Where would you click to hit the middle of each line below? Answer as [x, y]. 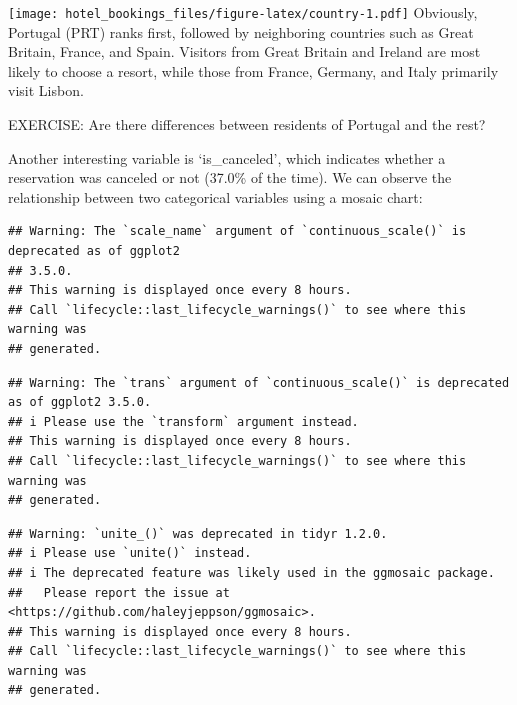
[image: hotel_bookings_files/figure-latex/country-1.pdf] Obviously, [243, 12]
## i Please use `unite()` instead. [130, 553]
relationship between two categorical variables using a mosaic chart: [215, 196]
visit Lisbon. [46, 90]
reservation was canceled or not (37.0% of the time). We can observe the [230, 177]
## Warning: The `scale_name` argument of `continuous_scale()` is [237, 231]
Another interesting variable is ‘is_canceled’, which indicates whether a [227, 157]
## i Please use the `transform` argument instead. [183, 421]
